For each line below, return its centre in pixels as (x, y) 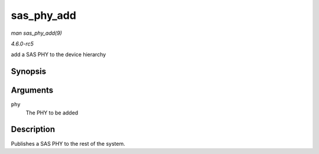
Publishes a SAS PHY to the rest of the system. (68, 143)
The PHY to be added (52, 113)
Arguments (32, 91)
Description (33, 130)
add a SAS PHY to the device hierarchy (58, 55)
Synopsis (29, 72)
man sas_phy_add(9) (36, 33)
